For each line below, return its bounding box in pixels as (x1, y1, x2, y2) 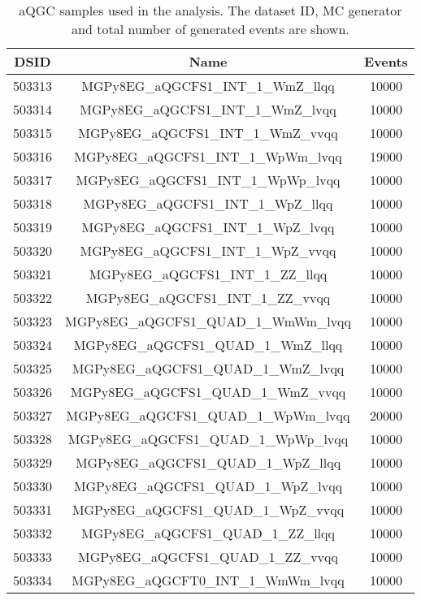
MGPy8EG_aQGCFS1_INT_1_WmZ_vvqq (78, 123, 338, 142)
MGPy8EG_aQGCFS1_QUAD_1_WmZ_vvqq (70, 382, 346, 401)
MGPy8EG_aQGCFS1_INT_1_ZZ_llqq (89, 265, 328, 283)
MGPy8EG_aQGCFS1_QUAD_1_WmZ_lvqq (72, 359, 345, 378)
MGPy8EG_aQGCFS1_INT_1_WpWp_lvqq (76, 171, 341, 189)
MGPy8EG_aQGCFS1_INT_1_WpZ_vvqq (80, 241, 336, 260)
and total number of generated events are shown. (72, 19, 349, 38)
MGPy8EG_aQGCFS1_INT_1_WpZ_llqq (83, 194, 333, 213)
